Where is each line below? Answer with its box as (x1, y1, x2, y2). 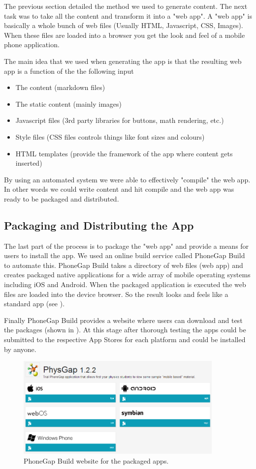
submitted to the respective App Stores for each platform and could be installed (4, 334, 246, 345)
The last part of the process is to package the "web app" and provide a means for (4, 240, 249, 251)
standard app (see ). (4, 298, 65, 309)
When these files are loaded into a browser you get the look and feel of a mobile (4, 29, 245, 40)
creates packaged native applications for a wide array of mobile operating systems (4, 269, 251, 280)
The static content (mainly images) (15, 98, 122, 109)
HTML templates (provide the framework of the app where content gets (15, 148, 233, 158)
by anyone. (4, 344, 36, 354)
